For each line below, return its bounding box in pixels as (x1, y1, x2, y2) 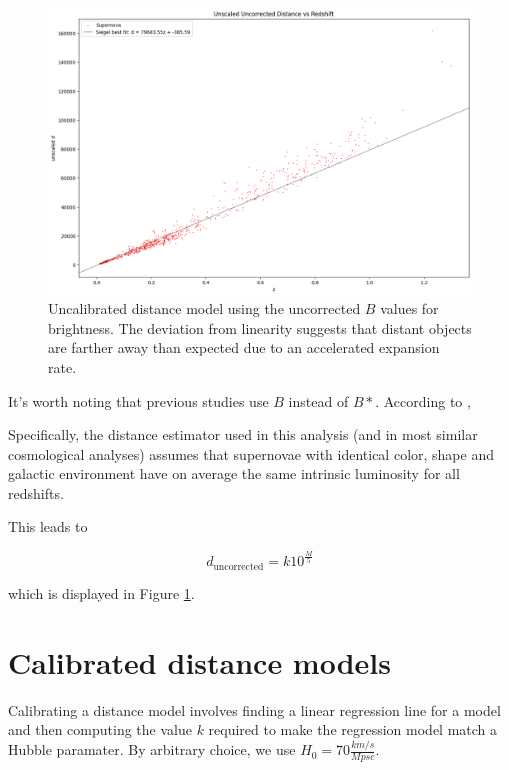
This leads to (8, 516, 88, 537)
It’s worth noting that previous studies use (8, 390, 269, 411)
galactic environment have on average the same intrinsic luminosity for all (8, 463, 460, 484)
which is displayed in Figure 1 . (8, 582, 195, 603)
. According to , (375, 390, 471, 411)
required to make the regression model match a (208, 719, 498, 740)
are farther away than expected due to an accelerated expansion (48, 337, 440, 358)
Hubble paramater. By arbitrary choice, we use (8, 739, 296, 760)
